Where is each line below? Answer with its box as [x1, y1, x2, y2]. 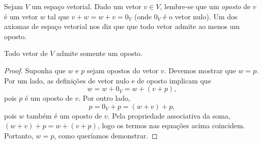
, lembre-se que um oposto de [160, 1, 251, 11]
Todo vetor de [4, 48, 48, 59]
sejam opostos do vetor [86, 65, 159, 75]
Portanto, [4, 130, 34, 140]
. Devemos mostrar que [164, 65, 236, 75]
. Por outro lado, [78, 93, 131, 103]
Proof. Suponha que [4, 65, 66, 75]
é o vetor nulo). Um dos [163, 11, 238, 21]
